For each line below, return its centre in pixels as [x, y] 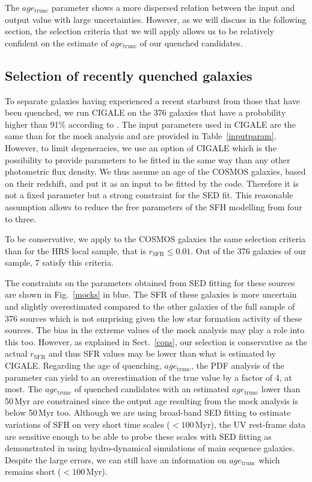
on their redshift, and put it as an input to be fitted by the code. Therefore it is [152, 183]
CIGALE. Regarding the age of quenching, [83, 365]
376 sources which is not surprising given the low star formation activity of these [154, 318]
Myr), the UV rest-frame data [250, 424]
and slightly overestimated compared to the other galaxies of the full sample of [150, 306]
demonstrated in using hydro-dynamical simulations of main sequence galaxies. [150, 448]
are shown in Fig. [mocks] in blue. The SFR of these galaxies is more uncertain [151, 294]
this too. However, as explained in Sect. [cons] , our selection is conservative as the [156, 341]
